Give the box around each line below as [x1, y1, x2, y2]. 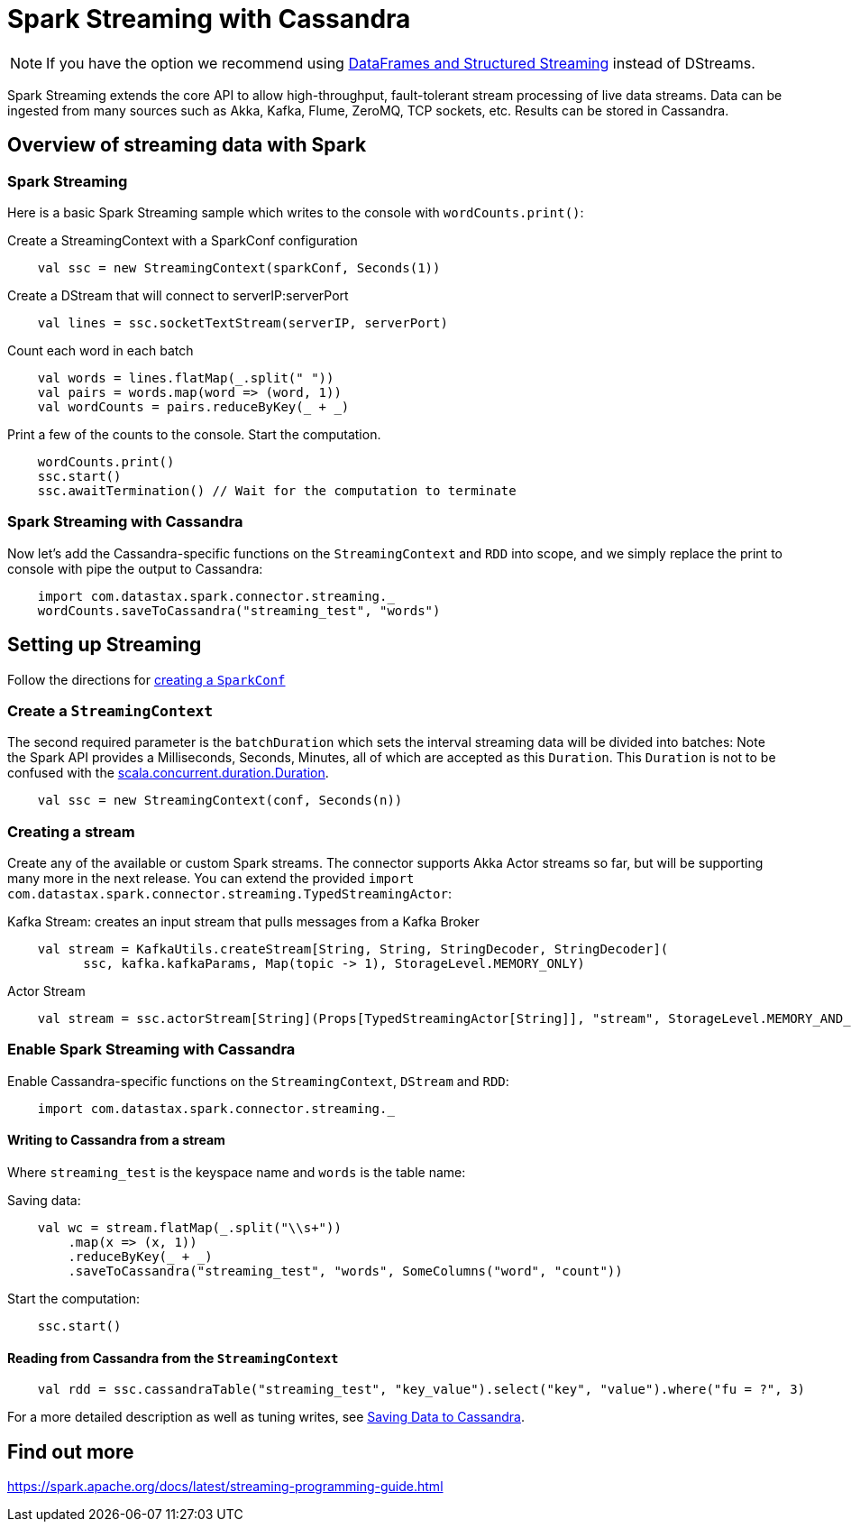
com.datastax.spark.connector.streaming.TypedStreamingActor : [7, 886, 452, 902]
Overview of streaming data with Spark [7, 134, 367, 157]
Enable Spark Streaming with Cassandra [7, 1040, 296, 1059]
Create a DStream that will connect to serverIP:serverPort [7, 287, 349, 303]
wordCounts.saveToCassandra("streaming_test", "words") [37, 603, 441, 618]
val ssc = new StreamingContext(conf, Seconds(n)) [37, 793, 403, 808]
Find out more [7, 1440, 134, 1463]
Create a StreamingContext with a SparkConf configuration [7, 232, 358, 248]
